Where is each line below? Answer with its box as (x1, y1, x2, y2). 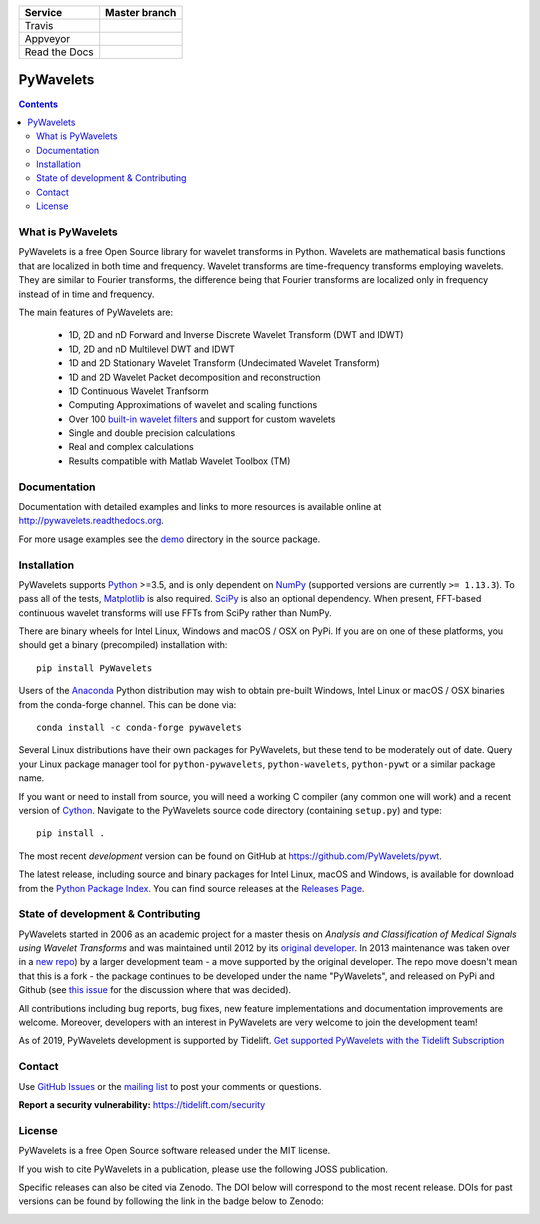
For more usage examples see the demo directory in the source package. (18, 533, 321, 545)
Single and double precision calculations (68, 427, 236, 439)
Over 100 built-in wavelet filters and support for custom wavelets (68, 413, 336, 425)
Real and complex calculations (68, 441, 194, 453)
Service (24, 6, 63, 19)
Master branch (105, 6, 177, 19)
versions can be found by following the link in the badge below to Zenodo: (18, 1195, 324, 1207)
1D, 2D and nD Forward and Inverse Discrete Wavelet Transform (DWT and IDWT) (68, 329, 404, 341)
